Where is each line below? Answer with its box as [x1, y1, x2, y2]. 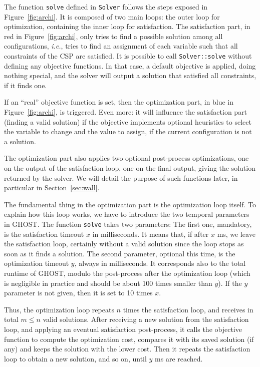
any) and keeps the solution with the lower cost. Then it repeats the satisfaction [4, 343, 250, 354]
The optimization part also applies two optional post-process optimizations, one [4, 153, 249, 163]
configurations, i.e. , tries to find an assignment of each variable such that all [4, 41, 238, 51]
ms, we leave [217, 228, 255, 239]
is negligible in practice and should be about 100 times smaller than [4, 277, 212, 288]
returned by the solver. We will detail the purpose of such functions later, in [4, 172, 238, 183]
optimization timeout [4, 258, 69, 268]
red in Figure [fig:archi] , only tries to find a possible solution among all [4, 31, 223, 41]
